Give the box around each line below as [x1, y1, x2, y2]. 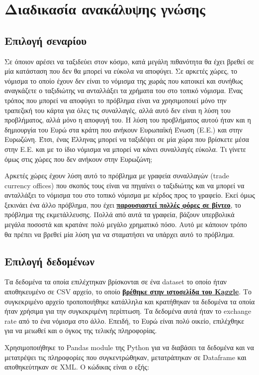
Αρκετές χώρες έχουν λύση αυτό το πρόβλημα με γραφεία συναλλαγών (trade [4, 170, 229, 181]
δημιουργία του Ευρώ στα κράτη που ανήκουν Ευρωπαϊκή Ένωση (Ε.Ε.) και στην [4, 124, 243, 134]
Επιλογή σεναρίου [4, 32, 87, 48]
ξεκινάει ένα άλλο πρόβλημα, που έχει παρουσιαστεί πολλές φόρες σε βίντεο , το [4, 199, 241, 210]
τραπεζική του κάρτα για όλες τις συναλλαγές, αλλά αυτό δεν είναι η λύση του [4, 105, 231, 115]
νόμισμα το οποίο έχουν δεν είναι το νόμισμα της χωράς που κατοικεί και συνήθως [4, 75, 243, 86]
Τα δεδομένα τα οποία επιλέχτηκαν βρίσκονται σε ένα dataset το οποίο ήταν [4, 276, 227, 287]
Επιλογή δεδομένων [4, 253, 94, 268]
